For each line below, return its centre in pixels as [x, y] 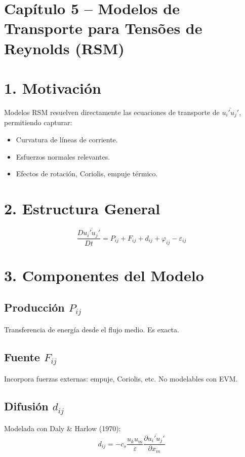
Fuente [22, 356]
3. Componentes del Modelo [104, 275]
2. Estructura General [82, 208]
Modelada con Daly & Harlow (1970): [63, 428]
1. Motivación [53, 87]
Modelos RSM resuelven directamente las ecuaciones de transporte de [112, 112]
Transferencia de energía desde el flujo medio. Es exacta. [92, 329]
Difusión [26, 406]
